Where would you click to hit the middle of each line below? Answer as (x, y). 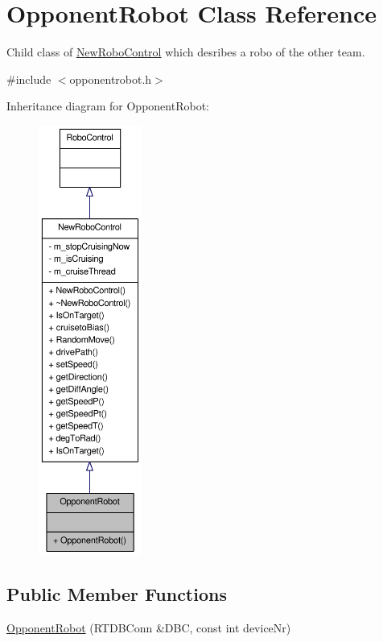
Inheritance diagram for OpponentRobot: (108, 106)
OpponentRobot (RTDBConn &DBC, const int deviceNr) (149, 628)
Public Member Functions (117, 594)
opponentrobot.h (111, 79)
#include (29, 79)
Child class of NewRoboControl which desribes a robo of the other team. (186, 52)
